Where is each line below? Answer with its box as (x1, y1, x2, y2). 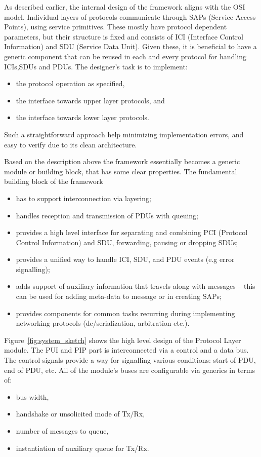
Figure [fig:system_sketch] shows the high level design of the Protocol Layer (4, 334, 241, 345)
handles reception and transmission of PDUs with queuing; (16, 210, 199, 220)
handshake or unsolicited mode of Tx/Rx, (16, 408, 145, 419)
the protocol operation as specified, (16, 78, 125, 89)
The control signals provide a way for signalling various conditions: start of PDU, (4, 355, 256, 365)
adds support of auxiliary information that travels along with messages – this (16, 281, 255, 291)
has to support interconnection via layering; (16, 193, 151, 203)
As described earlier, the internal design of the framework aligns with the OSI (4, 2, 245, 12)
